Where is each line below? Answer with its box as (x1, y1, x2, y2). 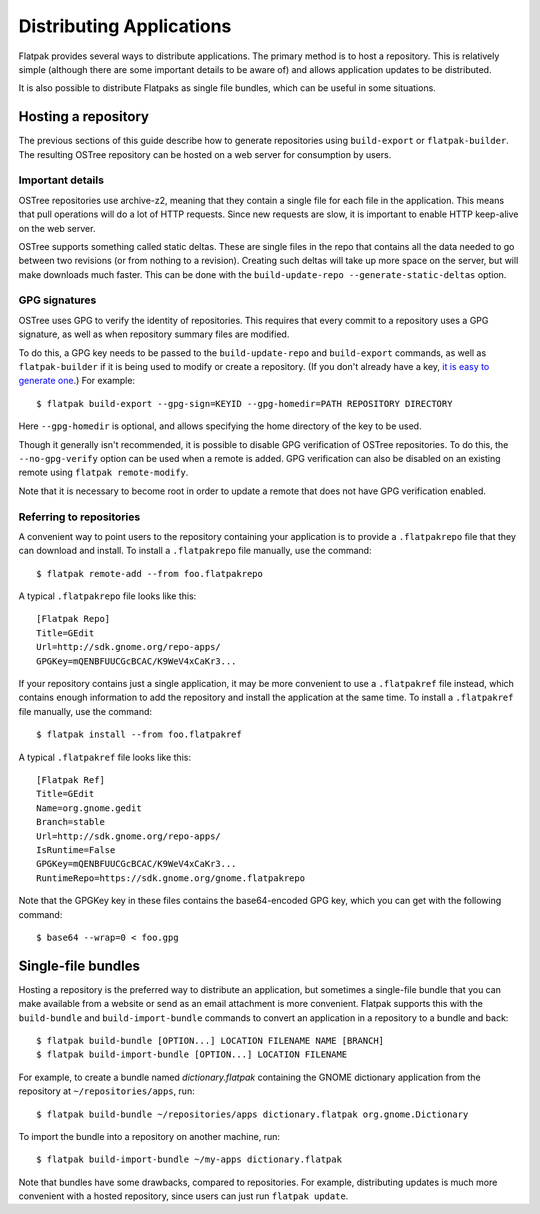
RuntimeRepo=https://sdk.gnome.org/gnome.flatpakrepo (36, 872, 305, 884)
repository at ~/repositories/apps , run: (18, 1085, 195, 1097)
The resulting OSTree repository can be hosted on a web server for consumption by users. (18, 148, 392, 160)
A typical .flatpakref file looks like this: (18, 751, 192, 763)
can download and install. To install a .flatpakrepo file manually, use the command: (18, 545, 372, 557)
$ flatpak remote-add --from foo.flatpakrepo (36, 568, 264, 579)
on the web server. (18, 222, 96, 234)
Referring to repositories (18, 510, 141, 524)
